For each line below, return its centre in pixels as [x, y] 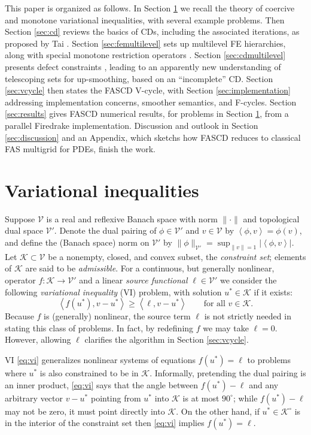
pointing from [116, 398]
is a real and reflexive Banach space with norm [132, 218]
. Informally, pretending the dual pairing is [228, 372]
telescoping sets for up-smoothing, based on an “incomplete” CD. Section [139, 78]
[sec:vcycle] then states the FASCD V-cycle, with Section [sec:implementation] [148, 90]
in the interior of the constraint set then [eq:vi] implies [105, 423]
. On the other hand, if [218, 411]
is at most [201, 398]
